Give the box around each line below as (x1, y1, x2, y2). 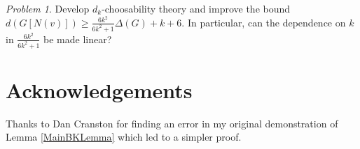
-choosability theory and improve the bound (102, 1, 291, 15)
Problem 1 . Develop (6, 1, 90, 15)
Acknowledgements (6, 75, 193, 104)
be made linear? (43, 31, 112, 46)
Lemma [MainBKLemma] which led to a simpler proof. (6, 130, 242, 144)
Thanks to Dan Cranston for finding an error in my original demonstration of (6, 116, 338, 130)
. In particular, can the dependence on (181, 15, 346, 29)
